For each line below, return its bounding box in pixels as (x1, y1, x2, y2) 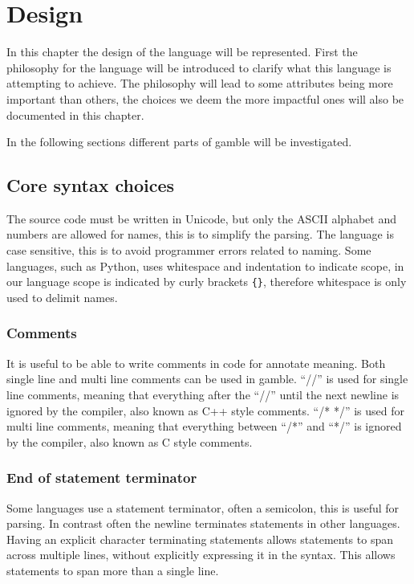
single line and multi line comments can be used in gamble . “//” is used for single (6, 370, 408, 387)
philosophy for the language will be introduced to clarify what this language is (6, 59, 392, 76)
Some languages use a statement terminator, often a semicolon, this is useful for (6, 499, 400, 516)
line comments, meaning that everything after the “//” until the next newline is (6, 386, 400, 402)
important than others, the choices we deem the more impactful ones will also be (6, 90, 404, 107)
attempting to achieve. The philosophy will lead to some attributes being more (6, 75, 393, 92)
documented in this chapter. (6, 106, 144, 123)
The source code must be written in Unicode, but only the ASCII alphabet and (6, 210, 396, 227)
